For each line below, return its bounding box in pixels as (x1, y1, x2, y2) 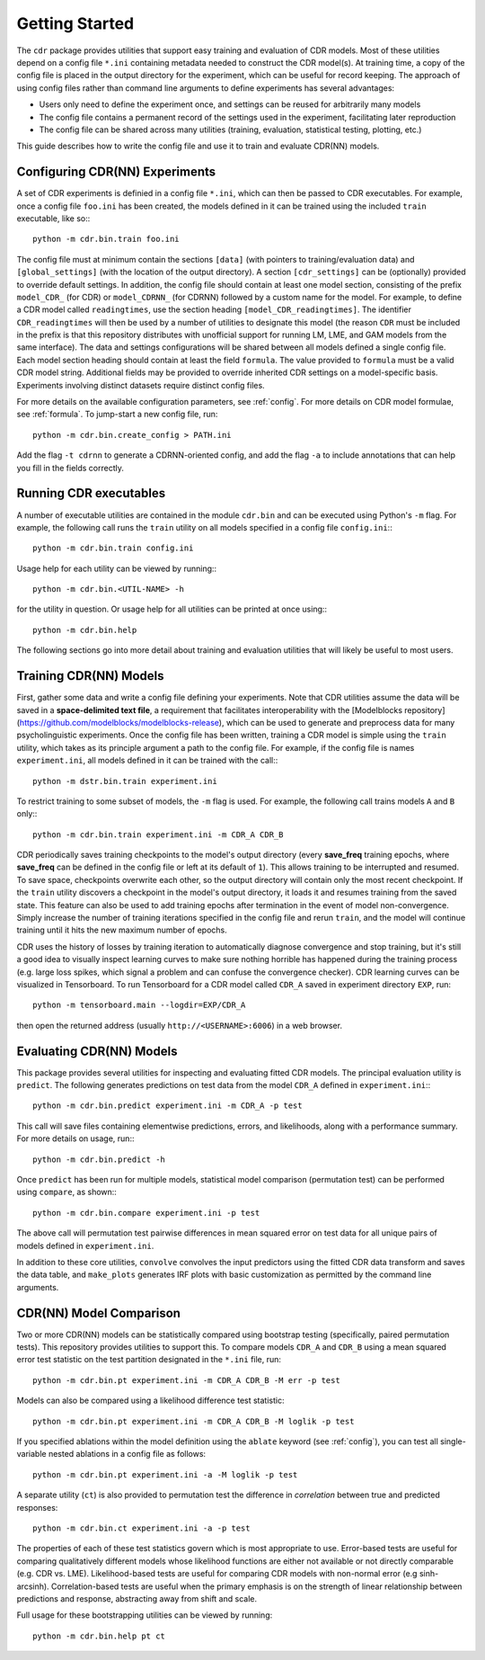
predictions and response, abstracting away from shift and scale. (16, 1593, 258, 1604)
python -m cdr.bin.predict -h (32, 1154, 166, 1165)
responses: (16, 1502, 58, 1513)
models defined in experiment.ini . (16, 1240, 154, 1251)
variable (16, 1449, 47, 1459)
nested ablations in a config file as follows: (48, 1449, 207, 1459)
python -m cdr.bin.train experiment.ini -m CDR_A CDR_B (32, 829, 284, 840)
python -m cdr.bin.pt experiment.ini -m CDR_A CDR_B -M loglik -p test (32, 1416, 355, 1426)
